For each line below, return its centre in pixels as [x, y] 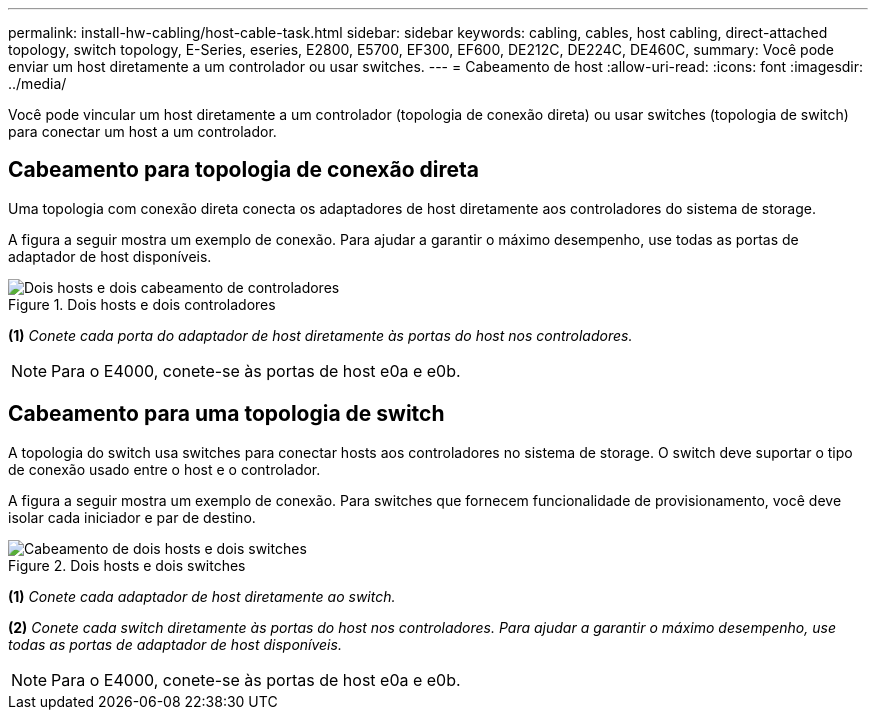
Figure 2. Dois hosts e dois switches [127, 565]
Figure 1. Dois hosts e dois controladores [142, 304]
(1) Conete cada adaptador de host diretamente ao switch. [202, 596]
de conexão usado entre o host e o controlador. [164, 469]
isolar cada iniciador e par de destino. [132, 517]
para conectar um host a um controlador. [142, 131]
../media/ [37, 83]
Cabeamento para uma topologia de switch [226, 414]
